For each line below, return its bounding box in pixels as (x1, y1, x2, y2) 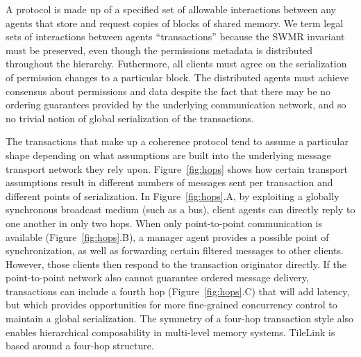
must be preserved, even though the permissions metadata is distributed (6, 42, 313, 57)
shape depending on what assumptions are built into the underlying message (6, 147, 331, 162)
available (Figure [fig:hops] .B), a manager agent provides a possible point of (6, 229, 329, 244)
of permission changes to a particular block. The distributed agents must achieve (6, 69, 349, 84)
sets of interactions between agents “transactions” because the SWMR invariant (6, 29, 345, 44)
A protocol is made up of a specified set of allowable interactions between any (6, 2, 336, 16)
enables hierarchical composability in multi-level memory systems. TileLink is (6, 324, 335, 339)
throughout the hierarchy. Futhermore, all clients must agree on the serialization (6, 56, 347, 71)
